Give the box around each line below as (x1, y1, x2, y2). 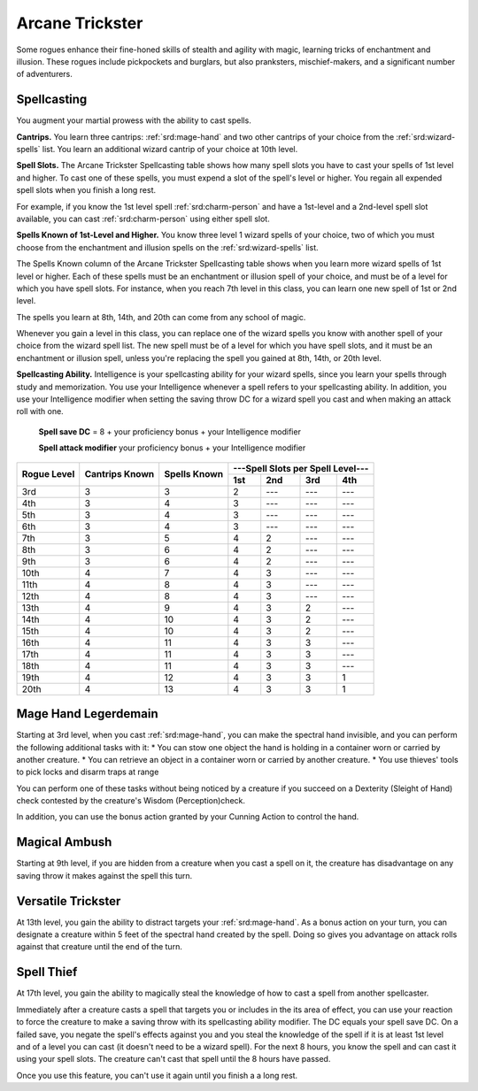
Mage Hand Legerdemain (16, 706, 158, 721)
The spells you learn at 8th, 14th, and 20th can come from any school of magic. (16, 311, 306, 322)
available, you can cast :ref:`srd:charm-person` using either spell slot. (16, 213, 270, 224)
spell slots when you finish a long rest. (16, 185, 157, 196)
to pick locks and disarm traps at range (16, 766, 159, 778)
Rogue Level (21, 468, 75, 480)
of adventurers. (16, 69, 73, 80)
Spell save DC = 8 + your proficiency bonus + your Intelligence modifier (38, 426, 301, 437)
